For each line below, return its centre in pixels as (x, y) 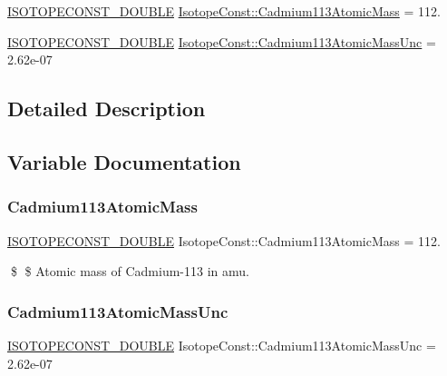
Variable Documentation (124, 161)
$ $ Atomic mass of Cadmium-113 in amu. (130, 271)
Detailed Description (107, 109)
